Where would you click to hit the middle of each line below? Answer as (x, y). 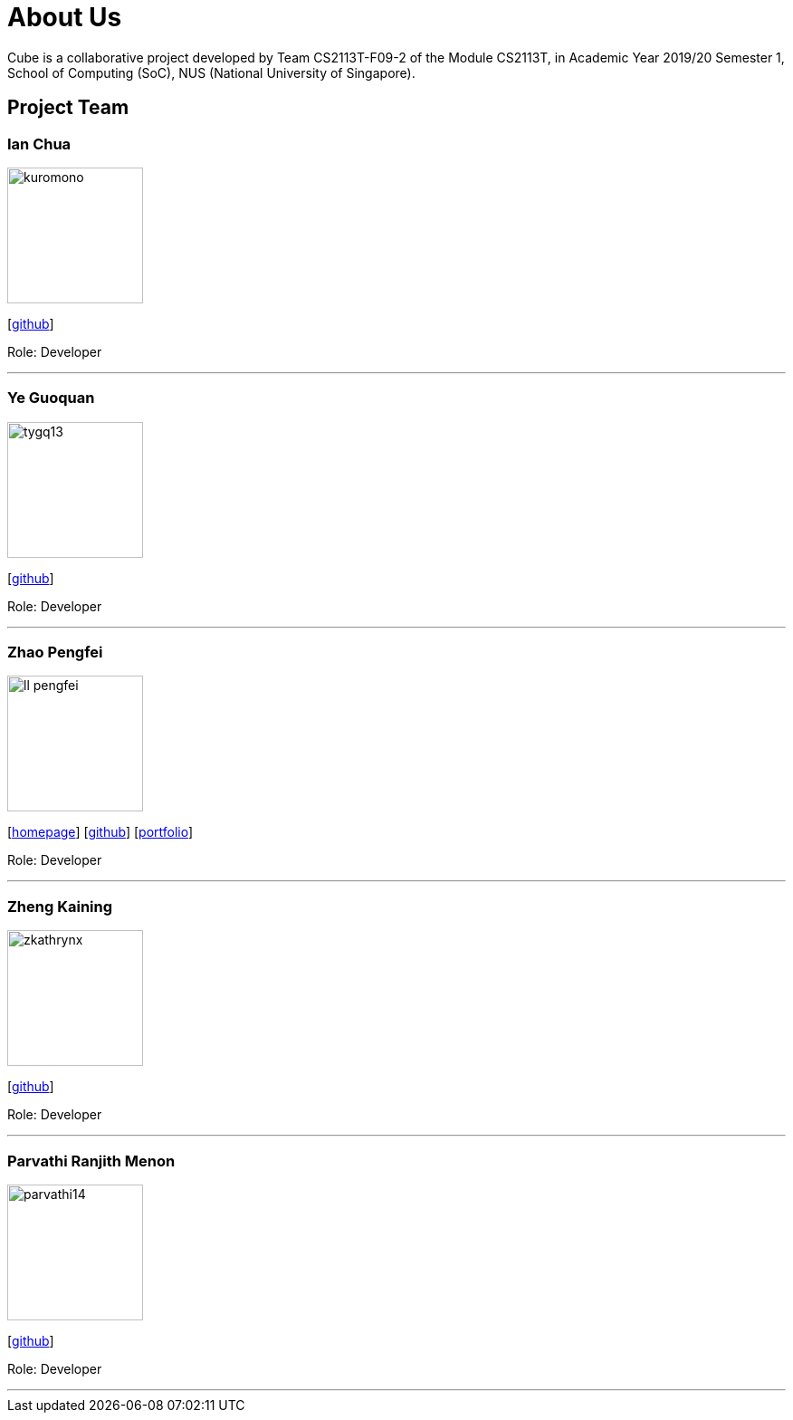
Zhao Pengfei (55, 652)
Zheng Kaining (60, 906)
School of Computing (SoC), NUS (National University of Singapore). (211, 72)
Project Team (68, 108)
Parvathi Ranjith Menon (91, 1161)
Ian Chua (39, 144)
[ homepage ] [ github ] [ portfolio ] (100, 832)
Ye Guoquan (51, 398)
